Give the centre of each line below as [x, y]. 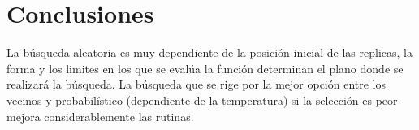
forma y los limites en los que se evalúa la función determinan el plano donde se [205, 68]
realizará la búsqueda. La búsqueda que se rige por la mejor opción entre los [197, 84]
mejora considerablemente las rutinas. [100, 116]
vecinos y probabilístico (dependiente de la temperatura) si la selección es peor [202, 100]
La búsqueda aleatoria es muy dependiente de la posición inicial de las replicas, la [209, 52]
